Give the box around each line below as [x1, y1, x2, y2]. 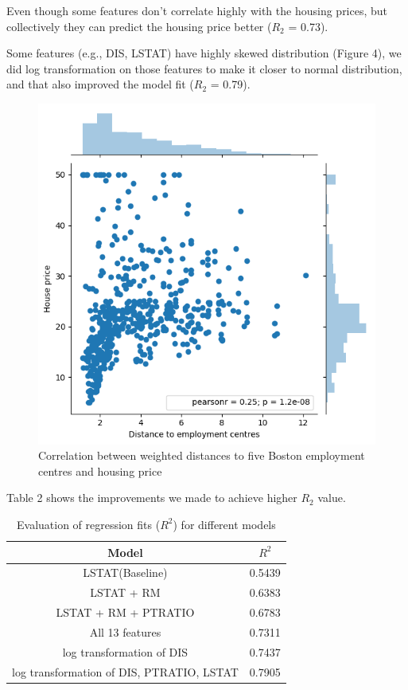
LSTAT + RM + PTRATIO [56, 604, 195, 621]
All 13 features [89, 623, 161, 640]
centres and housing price [38, 462, 162, 479]
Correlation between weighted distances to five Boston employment [38, 447, 365, 464]
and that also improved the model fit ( [6, 76, 194, 92]
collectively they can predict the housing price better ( [6, 18, 272, 34]
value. [317, 489, 346, 506]
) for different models [173, 516, 276, 532]
